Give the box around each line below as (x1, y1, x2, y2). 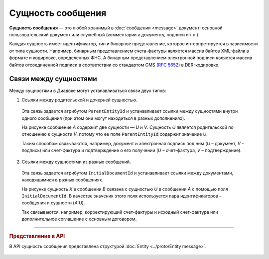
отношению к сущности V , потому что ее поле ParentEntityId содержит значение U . (21, 131, 208, 137)
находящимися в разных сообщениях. (21, 177, 104, 183)
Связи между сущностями (9, 75, 97, 83)
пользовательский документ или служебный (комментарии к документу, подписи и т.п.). (9, 31, 200, 37)
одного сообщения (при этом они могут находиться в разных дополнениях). (21, 115, 185, 121)
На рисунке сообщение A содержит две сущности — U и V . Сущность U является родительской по (21, 124, 234, 130)
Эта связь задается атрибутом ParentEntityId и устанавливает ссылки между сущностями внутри (21, 108, 238, 114)
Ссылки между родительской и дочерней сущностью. (21, 97, 138, 103)
